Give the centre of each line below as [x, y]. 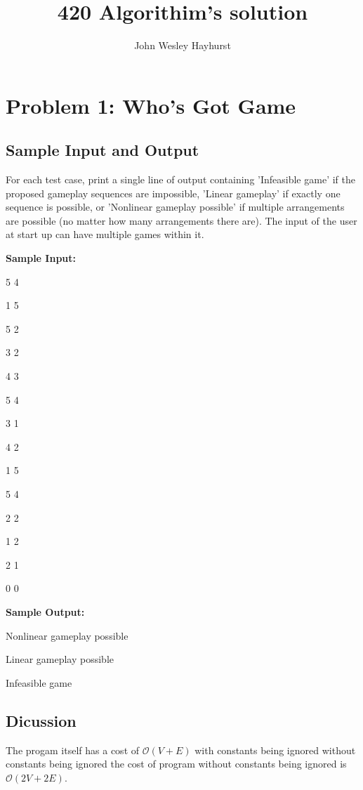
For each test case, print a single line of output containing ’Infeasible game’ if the [180, 179]
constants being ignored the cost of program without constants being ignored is [176, 764]
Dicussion [41, 720]
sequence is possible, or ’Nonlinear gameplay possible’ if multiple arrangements [175, 207]
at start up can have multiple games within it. [105, 234]
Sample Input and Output [103, 150]
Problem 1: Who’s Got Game [151, 105]
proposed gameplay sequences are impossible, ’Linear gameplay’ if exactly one [173, 193]
